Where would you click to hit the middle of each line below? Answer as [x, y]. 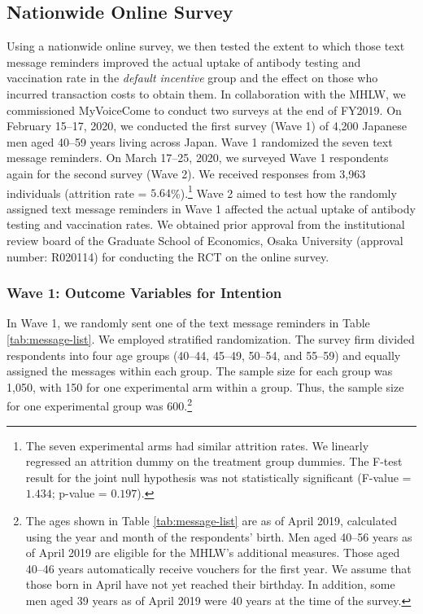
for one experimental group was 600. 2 [100, 405]
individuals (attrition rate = [77, 193]
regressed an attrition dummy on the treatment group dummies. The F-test [214, 461]
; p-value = [79, 493]
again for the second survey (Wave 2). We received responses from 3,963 [186, 173]
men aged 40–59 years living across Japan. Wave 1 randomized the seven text [200, 141]
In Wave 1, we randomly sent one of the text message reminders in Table [188, 323]
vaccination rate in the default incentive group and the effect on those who [192, 78]
